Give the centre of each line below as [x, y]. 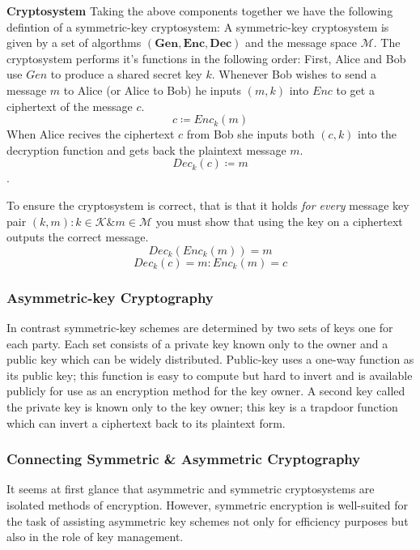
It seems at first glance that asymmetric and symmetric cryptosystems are [191, 489]
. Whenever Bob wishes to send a [294, 74]
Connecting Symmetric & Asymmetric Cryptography [184, 459]
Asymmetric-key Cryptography [110, 297]
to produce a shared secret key [126, 74]
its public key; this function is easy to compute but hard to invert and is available [210, 375]
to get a [355, 90]
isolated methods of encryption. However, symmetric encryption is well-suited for [208, 504]
